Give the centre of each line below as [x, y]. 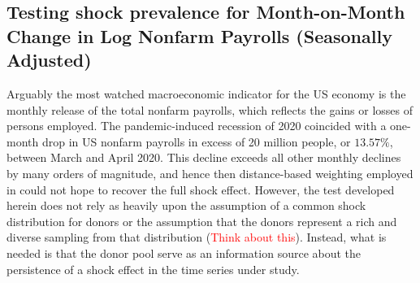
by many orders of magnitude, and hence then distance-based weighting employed [210, 173]
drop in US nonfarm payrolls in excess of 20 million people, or [196, 141]
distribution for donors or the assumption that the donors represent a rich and [202, 221]
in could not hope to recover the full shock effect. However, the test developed [201, 189]
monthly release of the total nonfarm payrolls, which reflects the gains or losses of [210, 109]
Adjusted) [49, 60]
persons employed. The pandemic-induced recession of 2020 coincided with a [197, 126]
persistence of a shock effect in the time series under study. [153, 269]
